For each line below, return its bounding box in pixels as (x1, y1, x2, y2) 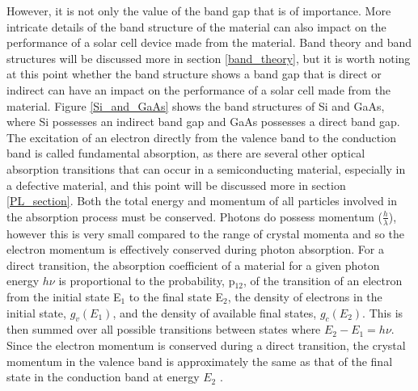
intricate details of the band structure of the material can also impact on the (6, 18, 386, 35)
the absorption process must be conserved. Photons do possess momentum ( (6, 208, 382, 225)
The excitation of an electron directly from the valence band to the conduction (6, 128, 396, 145)
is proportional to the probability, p (58, 272, 235, 289)
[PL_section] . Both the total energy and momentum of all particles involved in (6, 192, 398, 209)
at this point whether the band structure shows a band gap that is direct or (6, 65, 382, 82)
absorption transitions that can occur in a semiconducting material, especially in (6, 160, 406, 177)
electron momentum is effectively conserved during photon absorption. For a (6, 241, 384, 258)
